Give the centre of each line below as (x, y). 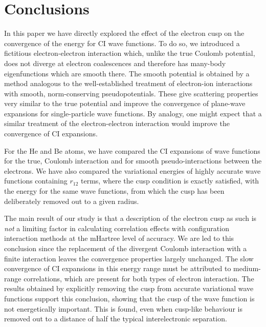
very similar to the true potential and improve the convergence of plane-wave (125, 103)
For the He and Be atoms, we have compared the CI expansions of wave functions (132, 150)
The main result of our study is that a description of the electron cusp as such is (130, 218)
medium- (247, 268)
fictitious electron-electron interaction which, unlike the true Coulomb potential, (130, 53)
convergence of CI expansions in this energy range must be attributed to (118, 268)
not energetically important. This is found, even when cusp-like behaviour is (123, 308)
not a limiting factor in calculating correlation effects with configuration (117, 228)
